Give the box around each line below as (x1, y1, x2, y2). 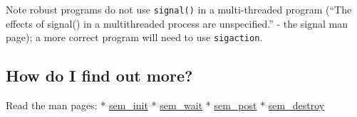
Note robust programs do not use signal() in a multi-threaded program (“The (6, 2, 352, 16)
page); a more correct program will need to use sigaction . (6, 30, 263, 45)
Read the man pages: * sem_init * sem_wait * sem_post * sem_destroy (6, 98, 325, 113)
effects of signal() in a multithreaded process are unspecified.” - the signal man (6, 16, 348, 30)
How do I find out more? (6, 65, 193, 87)
